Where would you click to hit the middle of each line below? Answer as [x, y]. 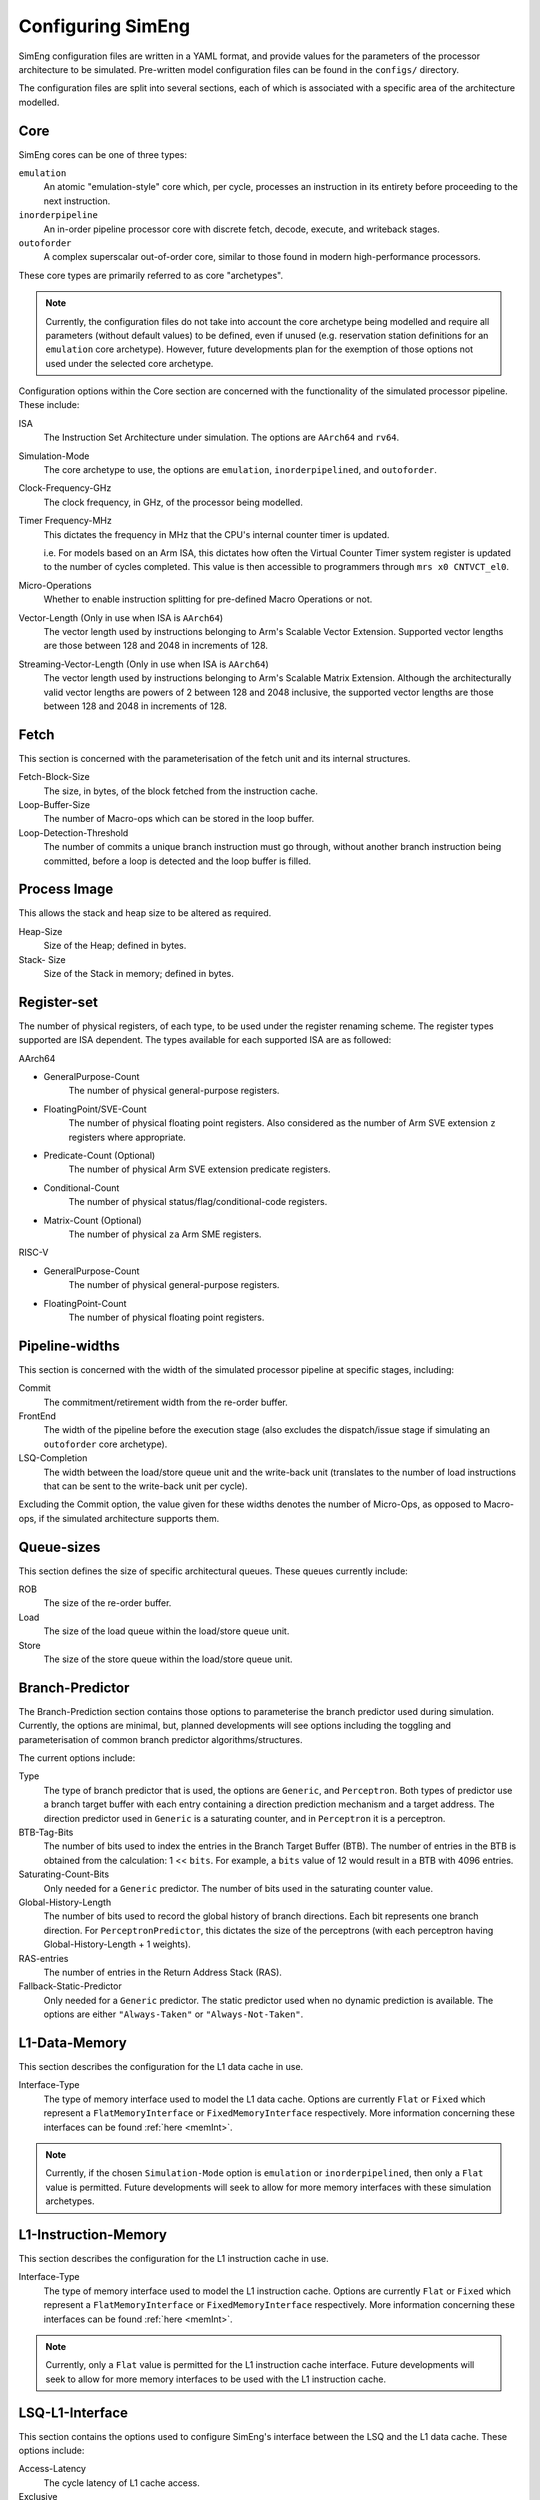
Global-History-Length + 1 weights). [117, 1944]
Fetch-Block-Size [54, 777]
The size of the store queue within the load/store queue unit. [168, 1659]
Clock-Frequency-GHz [65, 488]
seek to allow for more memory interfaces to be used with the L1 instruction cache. [216, 2379]
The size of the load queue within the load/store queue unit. [166, 1631]
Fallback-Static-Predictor [70, 1986]
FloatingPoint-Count [85, 1303]
